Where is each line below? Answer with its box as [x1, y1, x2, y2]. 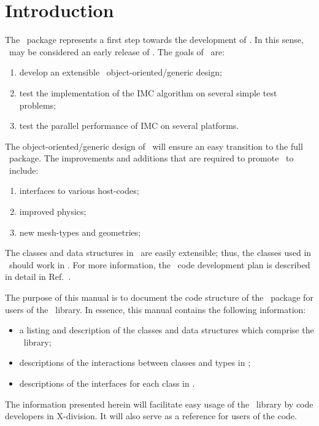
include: [9, 163, 39, 176]
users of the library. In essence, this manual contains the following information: [5, 303, 306, 316]
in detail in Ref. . [5, 270, 71, 283]
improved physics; [19, 205, 86, 218]
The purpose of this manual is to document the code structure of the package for [5, 291, 313, 304]
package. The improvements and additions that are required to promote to [9, 152, 294, 165]
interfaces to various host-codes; [19, 184, 139, 197]
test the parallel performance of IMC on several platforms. [19, 119, 239, 132]
